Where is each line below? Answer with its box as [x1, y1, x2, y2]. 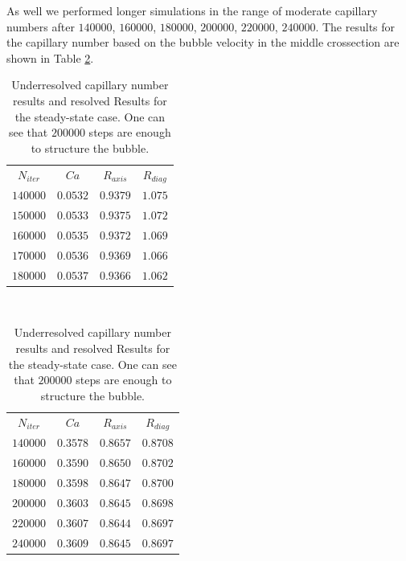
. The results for [315, 18, 396, 35]
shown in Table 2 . [6, 49, 94, 66]
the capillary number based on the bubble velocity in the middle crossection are [6, 34, 400, 51]
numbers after [6, 18, 75, 35]
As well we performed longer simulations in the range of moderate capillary [6, 2, 378, 18]
